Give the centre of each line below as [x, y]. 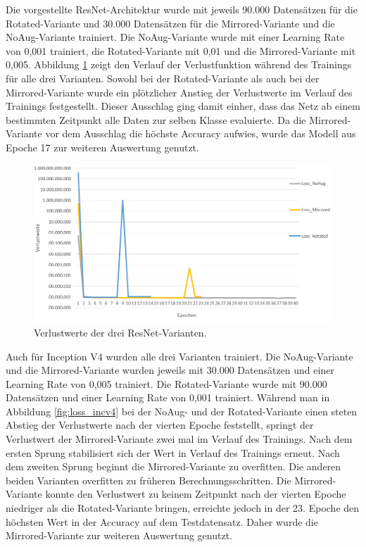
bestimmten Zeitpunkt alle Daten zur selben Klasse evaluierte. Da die [156, 119]
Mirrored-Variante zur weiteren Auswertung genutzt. [119, 535]
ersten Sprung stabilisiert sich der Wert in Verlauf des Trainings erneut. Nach [173, 452]
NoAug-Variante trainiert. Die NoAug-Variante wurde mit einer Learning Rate [175, 37]
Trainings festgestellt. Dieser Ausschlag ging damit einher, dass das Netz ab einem [183, 106]
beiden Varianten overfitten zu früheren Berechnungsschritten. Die [149, 480]
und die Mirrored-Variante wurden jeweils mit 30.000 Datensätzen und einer [170, 370]
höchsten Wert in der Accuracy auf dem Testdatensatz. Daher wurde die [162, 521]
